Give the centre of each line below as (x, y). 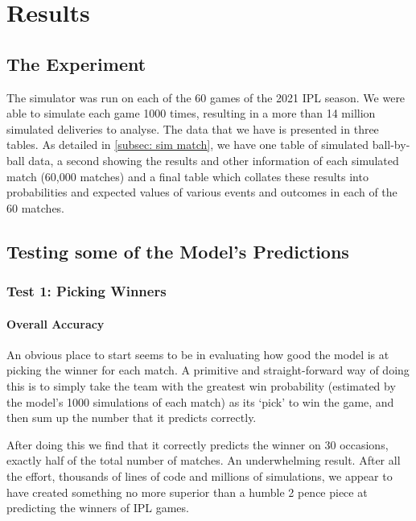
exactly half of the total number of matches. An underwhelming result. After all (204, 460)
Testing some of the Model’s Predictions (178, 251)
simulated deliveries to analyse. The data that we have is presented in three (193, 128)
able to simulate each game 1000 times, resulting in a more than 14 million (191, 113)
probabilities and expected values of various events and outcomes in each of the (202, 192)
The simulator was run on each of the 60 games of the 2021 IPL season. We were (206, 97)
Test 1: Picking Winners (86, 291)
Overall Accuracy (56, 323)
